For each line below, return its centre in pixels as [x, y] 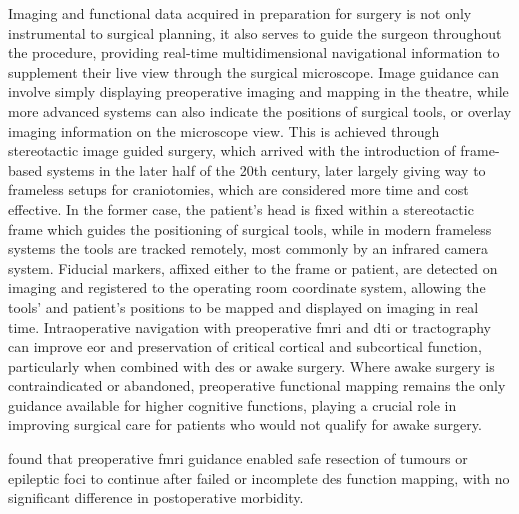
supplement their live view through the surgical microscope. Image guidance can [254, 71]
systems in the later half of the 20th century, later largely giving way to [266, 169]
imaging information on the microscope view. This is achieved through [224, 130]
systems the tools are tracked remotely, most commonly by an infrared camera [248, 248]
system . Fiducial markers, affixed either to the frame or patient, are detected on [253, 267]
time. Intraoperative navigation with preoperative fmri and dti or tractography [250, 326]
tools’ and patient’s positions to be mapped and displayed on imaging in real [243, 306]
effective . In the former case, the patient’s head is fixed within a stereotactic [241, 208]
